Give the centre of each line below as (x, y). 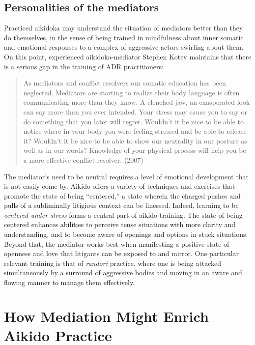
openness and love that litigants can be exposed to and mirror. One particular (122, 253)
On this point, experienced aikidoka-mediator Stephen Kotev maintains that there (128, 56)
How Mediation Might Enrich (106, 316)
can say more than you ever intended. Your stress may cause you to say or (135, 111)
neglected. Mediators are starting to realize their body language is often (131, 92)
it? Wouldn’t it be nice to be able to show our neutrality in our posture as (135, 140)
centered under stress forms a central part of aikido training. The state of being (123, 215)
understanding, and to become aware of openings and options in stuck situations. (126, 234)
